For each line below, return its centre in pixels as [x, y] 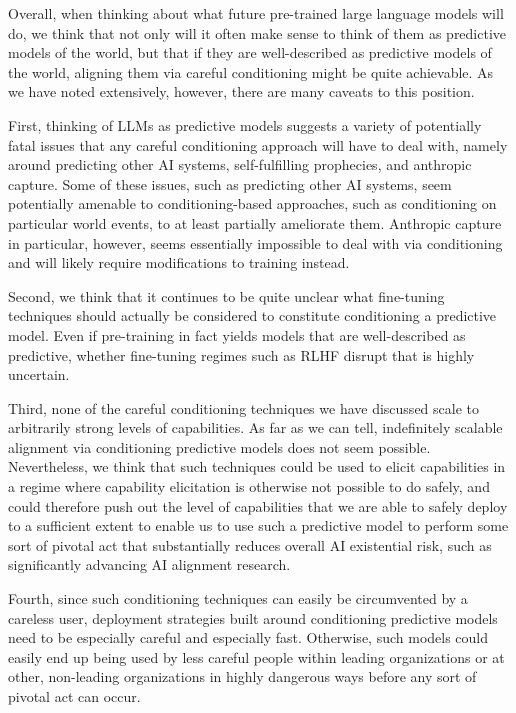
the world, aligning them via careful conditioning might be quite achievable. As [251, 71]
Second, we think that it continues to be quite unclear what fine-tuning [226, 295]
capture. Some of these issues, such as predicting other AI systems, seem [230, 183]
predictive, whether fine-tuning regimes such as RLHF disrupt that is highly [241, 354]
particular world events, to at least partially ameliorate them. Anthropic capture [255, 222]
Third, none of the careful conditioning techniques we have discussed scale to [244, 407]
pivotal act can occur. [74, 696]
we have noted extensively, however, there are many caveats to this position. [241, 91]
